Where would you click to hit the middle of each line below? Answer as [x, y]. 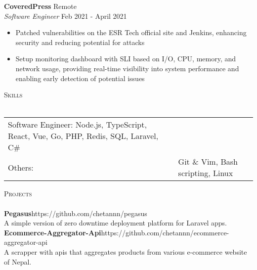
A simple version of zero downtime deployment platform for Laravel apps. [115, 223]
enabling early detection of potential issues [80, 78]
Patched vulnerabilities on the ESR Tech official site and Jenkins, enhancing [131, 32]
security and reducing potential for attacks [80, 42]
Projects [18, 194]
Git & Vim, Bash [208, 162]
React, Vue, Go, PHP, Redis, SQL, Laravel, [83, 136]
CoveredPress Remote [40, 6]
